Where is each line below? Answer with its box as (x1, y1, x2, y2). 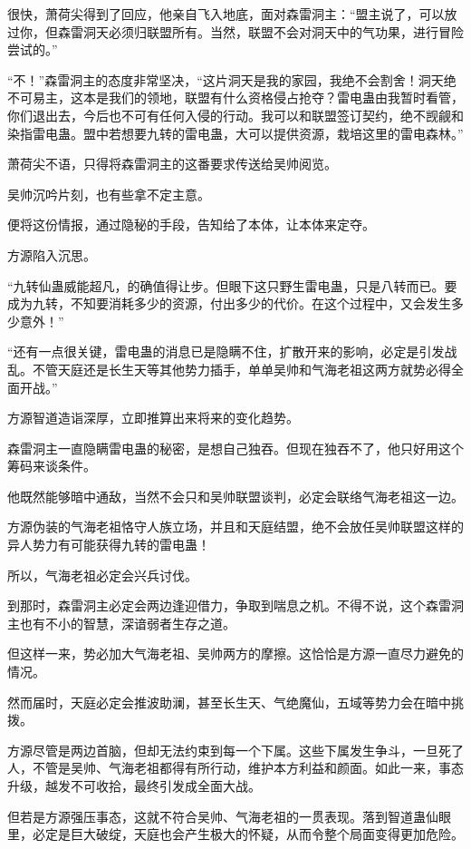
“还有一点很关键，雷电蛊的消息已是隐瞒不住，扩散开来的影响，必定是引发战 (7, 342, 457, 361)
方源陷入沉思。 (7, 245, 96, 264)
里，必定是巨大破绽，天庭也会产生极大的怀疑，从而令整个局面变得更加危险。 (7, 825, 464, 844)
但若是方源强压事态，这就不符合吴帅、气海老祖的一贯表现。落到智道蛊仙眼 (7, 806, 451, 825)
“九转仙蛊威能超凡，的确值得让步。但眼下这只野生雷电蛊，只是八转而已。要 (7, 276, 457, 295)
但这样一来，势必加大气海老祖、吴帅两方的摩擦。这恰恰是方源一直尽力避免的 (7, 644, 464, 663)
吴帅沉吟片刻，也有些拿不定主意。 (7, 184, 210, 203)
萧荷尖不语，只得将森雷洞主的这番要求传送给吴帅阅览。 (7, 154, 337, 173)
